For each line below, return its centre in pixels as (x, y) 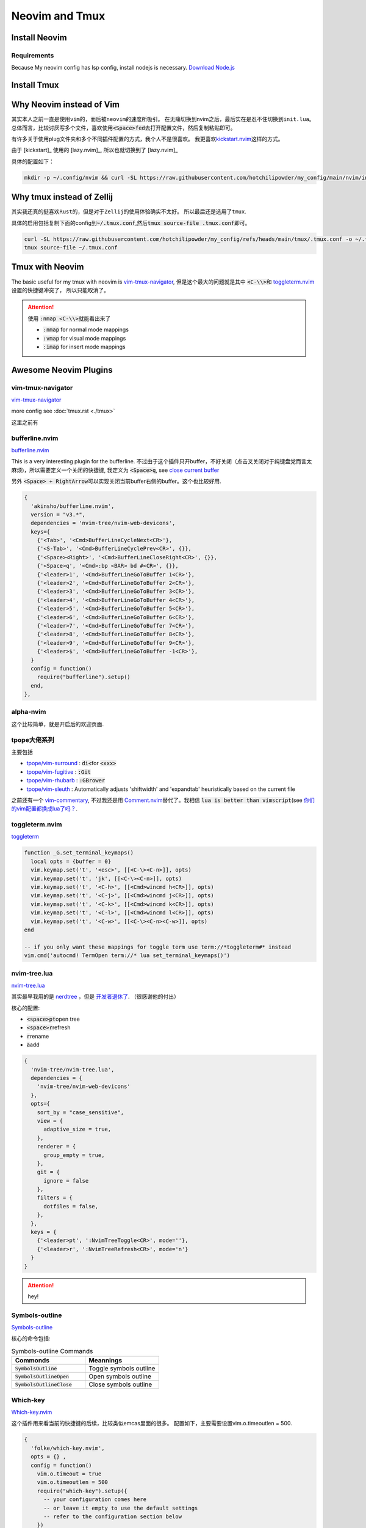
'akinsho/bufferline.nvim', (73, 506)
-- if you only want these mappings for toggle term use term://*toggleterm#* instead (158, 947)
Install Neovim (39, 38)
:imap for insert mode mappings (84, 347)
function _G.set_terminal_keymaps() (79, 853)
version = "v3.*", (58, 514)
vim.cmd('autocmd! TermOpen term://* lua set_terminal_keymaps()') (127, 956)
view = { (50, 1121)
